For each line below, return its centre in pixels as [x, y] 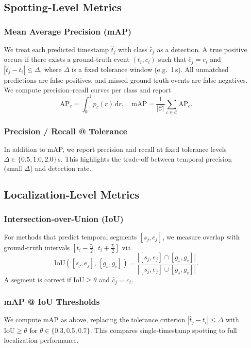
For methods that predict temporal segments [70, 236]
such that [172, 59]
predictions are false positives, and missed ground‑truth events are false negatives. [126, 80]
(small [13, 168]
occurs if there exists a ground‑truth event [67, 59]
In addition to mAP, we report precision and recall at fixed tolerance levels [115, 149]
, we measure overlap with [201, 236]
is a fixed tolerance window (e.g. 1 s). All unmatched [150, 69]
